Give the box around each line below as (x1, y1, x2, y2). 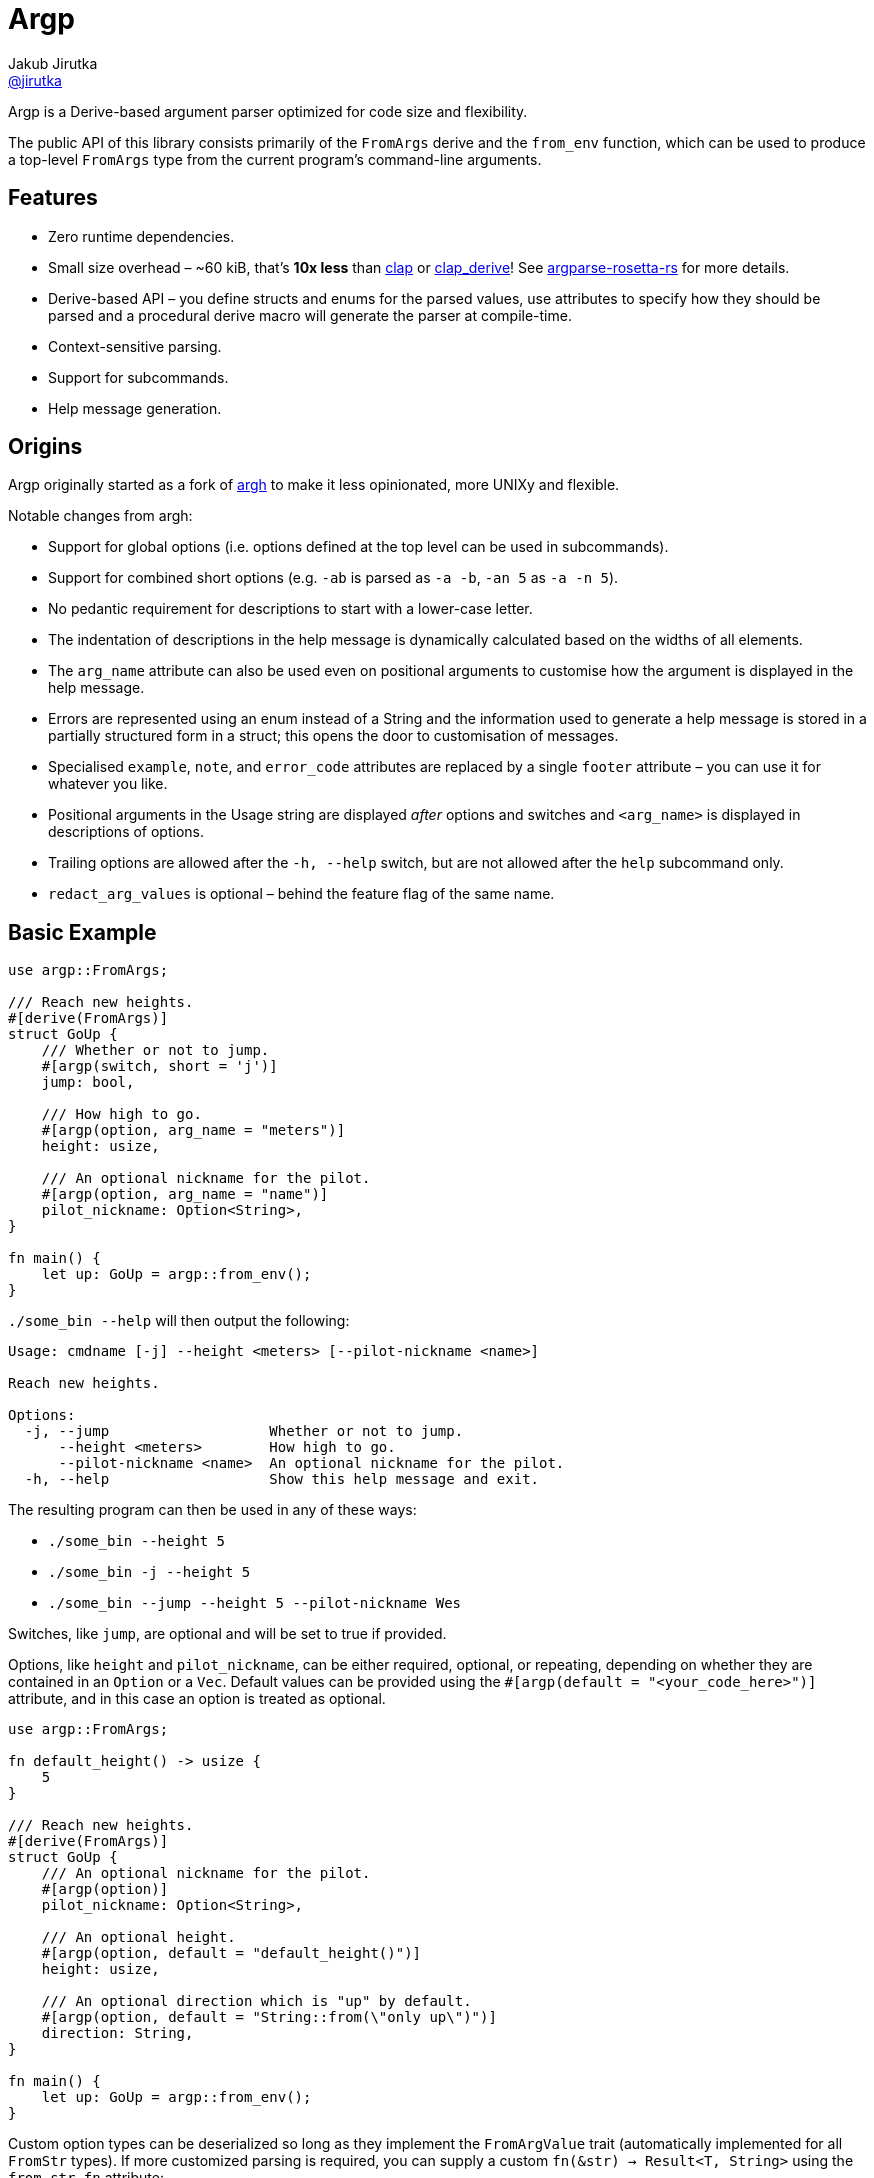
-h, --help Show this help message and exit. (24, 1471, 540, 1488)
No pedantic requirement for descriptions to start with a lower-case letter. (48, 600, 533, 618)
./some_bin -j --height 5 (48, 1564, 251, 1581)
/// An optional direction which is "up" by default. (41, 1993, 472, 2010)
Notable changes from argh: (8, 507, 193, 525)
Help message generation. (48, 399, 222, 417)
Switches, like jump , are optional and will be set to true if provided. (8, 1625, 447, 1643)
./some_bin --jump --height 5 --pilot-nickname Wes (48, 1595, 462, 1612)
